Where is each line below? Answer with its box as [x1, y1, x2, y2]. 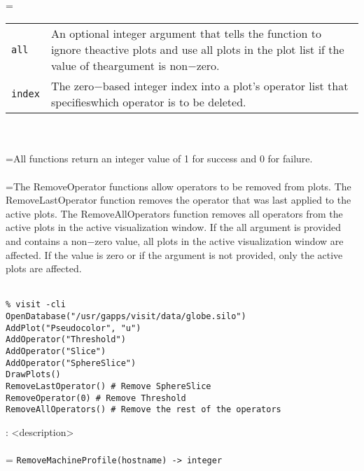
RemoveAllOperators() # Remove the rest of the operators [6, 405, 281, 415]
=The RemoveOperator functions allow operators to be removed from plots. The [6, 178, 351, 193]
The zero [50, 78, 94, 94]
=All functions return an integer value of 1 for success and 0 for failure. [6, 151, 313, 166]
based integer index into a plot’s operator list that [102, 78, 349, 94]
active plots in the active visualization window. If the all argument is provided [6, 220, 342, 234]
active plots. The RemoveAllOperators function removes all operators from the [6, 206, 343, 220]
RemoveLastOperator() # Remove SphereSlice [6, 381, 211, 391]
